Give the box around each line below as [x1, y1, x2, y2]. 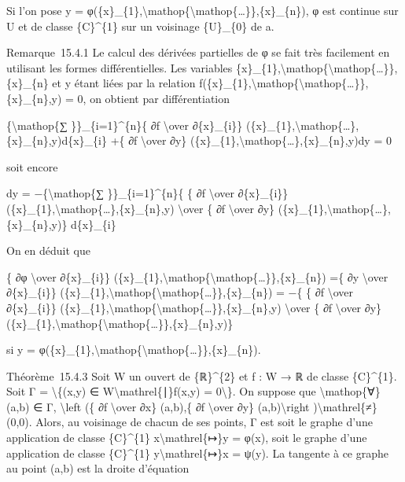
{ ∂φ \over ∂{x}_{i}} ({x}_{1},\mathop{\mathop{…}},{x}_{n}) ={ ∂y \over [6, 268, 388, 285]
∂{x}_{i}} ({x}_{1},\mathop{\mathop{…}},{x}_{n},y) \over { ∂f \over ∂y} [6, 299, 382, 315]
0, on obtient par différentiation [77, 90, 230, 106]
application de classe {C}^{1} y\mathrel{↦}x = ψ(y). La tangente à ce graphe [6, 444, 389, 461]
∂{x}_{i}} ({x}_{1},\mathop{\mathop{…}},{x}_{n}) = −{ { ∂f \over [6, 284, 353, 300]
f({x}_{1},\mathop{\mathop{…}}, [199, 75, 369, 91]
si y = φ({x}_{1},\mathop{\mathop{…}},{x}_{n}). [6, 341, 261, 358]
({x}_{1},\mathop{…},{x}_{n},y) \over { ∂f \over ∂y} [6, 200, 275, 216]
